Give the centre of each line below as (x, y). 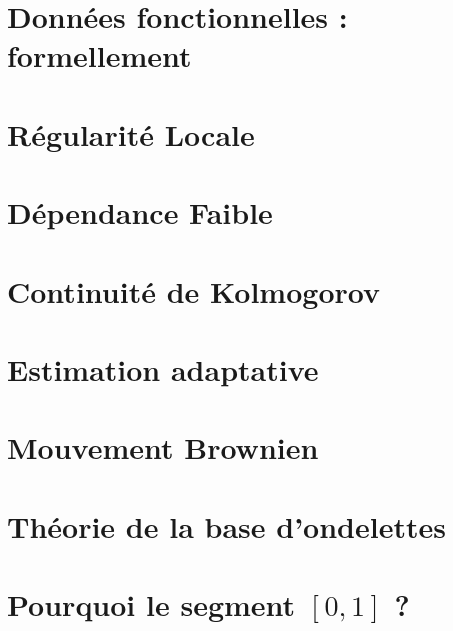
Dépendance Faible (140, 212)
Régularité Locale (131, 133)
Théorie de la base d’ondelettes (226, 525)
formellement (99, 55)
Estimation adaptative (163, 368)
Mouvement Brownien (163, 447)
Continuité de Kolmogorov (193, 290)
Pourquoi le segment (151, 604)
